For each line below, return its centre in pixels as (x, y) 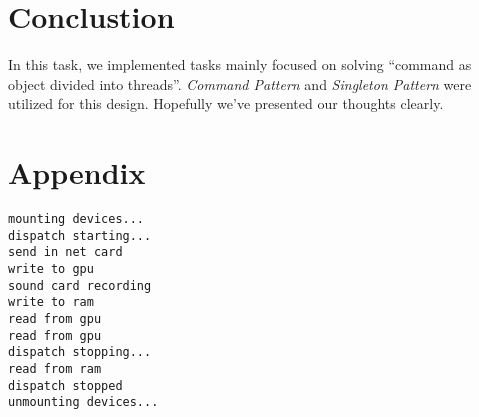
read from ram (55, 368)
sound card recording (80, 285)
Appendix (77, 172)
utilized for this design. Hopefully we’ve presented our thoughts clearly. (226, 103)
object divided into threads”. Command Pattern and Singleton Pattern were (240, 83)
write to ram (51, 302)
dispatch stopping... (80, 352)
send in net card (65, 252)
